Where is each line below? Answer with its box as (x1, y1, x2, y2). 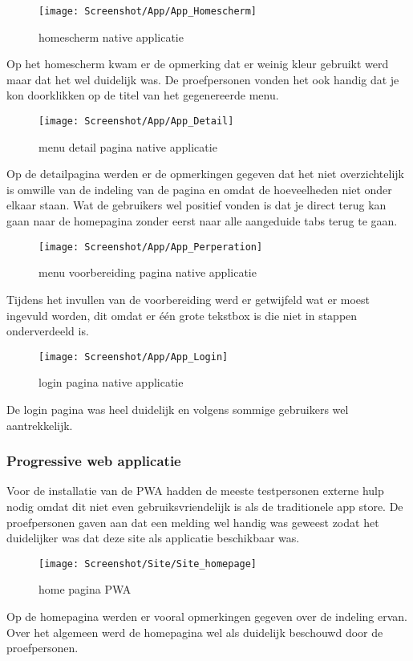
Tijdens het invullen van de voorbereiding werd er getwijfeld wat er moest (6, 290, 370, 307)
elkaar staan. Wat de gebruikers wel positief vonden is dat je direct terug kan (6, 197, 387, 213)
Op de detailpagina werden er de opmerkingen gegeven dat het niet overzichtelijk (6, 165, 404, 182)
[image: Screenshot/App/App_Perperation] (38, 241, 263, 253)
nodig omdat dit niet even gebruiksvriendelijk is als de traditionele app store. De (6, 497, 403, 514)
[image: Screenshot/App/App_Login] (38, 351, 229, 363)
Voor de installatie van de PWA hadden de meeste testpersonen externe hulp (6, 482, 384, 499)
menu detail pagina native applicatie (38, 138, 217, 155)
